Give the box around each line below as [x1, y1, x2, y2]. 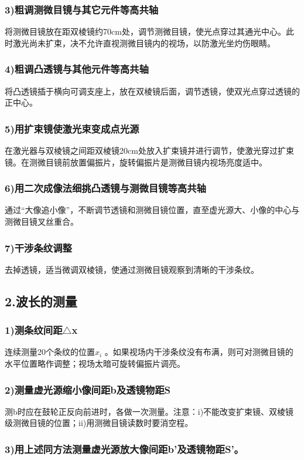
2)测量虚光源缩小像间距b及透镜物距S [5, 382, 171, 397]
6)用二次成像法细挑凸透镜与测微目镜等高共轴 [5, 181, 206, 195]
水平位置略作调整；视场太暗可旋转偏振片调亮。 [5, 357, 185, 370]
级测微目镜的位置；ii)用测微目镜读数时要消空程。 [5, 417, 193, 429]
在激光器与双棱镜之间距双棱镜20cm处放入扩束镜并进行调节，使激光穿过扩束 [5, 144, 294, 157]
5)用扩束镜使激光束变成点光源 [5, 121, 139, 136]
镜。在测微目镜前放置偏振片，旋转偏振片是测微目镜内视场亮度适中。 [5, 155, 267, 168]
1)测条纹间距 [5, 323, 63, 337]
